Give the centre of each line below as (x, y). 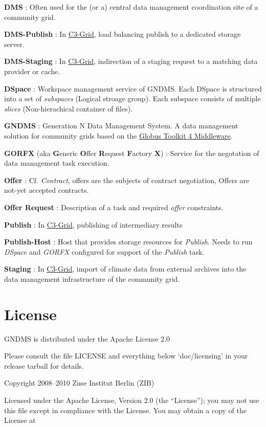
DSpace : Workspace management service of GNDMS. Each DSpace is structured (133, 88)
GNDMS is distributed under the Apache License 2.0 (87, 338)
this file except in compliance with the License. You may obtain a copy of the (125, 410)
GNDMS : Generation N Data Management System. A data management (121, 126)
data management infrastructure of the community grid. (92, 278)
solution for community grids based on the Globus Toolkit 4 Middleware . (118, 135)
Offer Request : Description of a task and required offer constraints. (114, 207)
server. (14, 44)
